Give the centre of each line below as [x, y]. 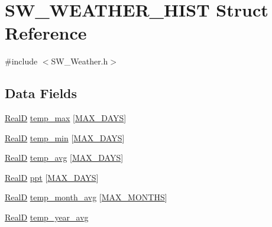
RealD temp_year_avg [47, 217]
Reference [46, 33]
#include [21, 61]
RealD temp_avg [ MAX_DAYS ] [64, 158]
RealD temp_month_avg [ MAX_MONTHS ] [86, 197]
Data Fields [41, 93]
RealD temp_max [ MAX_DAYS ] [66, 118]
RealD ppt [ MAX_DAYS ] [52, 177]
